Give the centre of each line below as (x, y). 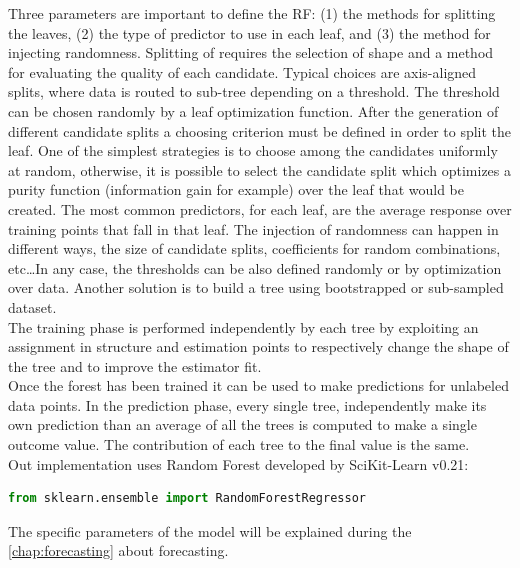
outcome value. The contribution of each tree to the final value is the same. (239, 444)
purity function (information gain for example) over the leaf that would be (236, 189)
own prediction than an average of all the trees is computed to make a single (242, 424)
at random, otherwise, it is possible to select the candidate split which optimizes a (260, 169)
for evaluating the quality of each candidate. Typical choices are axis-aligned (242, 71)
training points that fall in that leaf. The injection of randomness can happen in (253, 228)
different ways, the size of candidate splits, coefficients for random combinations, (254, 248)
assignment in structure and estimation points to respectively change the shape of (258, 346)
